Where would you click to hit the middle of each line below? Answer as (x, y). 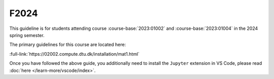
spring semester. (27, 35)
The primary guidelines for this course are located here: (68, 45)
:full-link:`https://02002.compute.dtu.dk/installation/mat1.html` (74, 54)
